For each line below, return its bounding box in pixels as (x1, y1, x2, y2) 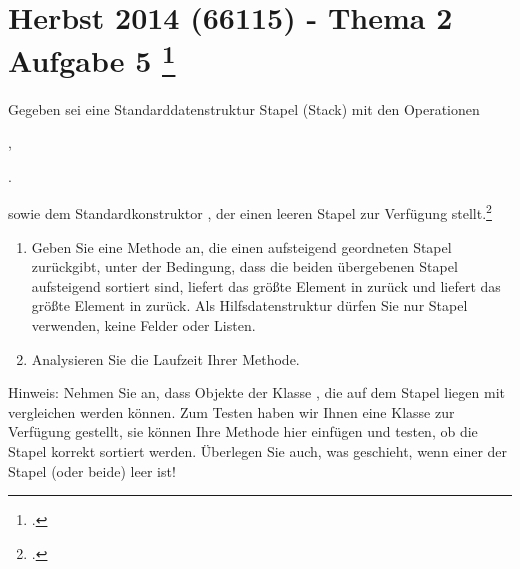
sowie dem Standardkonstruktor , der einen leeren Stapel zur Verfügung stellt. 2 (8, 200, 492, 224)
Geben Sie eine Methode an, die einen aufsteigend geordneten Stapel (31, 236, 452, 257)
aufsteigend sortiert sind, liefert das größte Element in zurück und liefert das (31, 275, 501, 296)
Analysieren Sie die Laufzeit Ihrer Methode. (31, 348, 300, 369)
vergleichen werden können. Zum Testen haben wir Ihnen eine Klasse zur (8, 401, 455, 422)
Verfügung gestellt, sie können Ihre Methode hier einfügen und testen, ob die (8, 421, 478, 442)
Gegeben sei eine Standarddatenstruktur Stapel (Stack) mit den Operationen (8, 98, 480, 119)
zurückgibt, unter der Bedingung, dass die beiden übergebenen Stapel (31, 256, 458, 277)
